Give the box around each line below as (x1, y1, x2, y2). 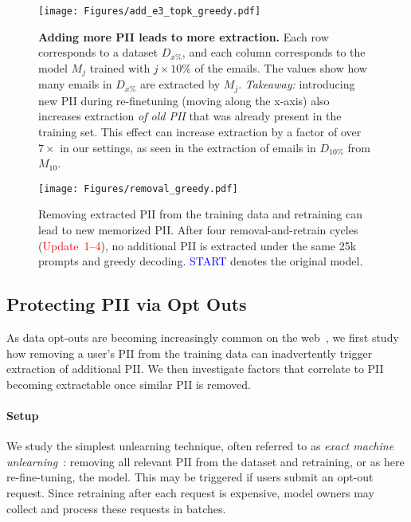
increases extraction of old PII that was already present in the (38, 108, 342, 124)
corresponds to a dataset (38, 44, 159, 61)
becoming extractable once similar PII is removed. (6, 375, 251, 392)
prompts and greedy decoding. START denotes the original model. (38, 253, 363, 269)
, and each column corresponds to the (182, 44, 366, 61)
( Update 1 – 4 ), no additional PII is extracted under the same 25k (38, 237, 357, 253)
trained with (89, 59, 151, 76)
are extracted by (140, 76, 221, 92)
